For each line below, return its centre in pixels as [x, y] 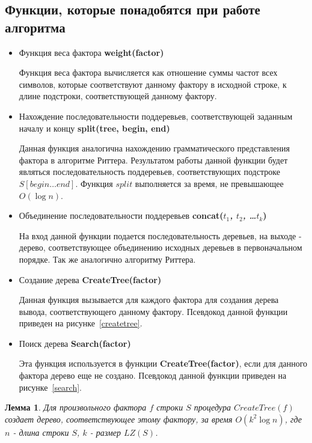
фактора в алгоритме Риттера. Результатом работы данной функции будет [153, 160]
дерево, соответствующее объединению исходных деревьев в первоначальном [161, 247]
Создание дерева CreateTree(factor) [90, 279]
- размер [105, 432]
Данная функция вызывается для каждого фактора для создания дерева [149, 300]
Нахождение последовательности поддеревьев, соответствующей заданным [156, 116]
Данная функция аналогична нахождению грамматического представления [154, 148]
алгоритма [35, 27]
